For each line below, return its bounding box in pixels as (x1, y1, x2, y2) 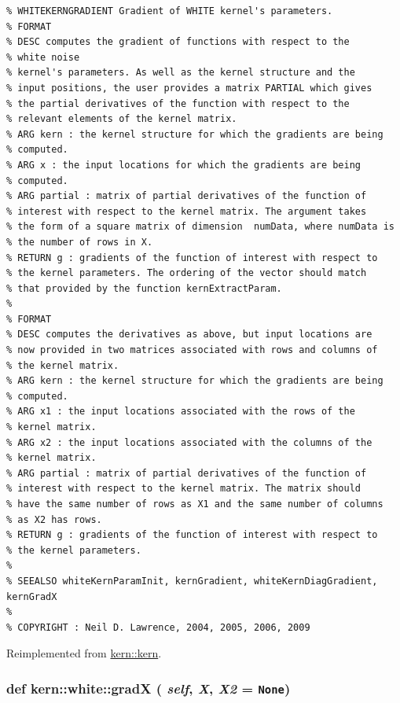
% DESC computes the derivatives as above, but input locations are (6, 329, 372, 340)
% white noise (6, 51, 80, 63)
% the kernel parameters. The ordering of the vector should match (6, 267, 367, 279)
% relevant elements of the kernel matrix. (6, 113, 237, 125)
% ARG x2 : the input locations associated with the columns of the (6, 436, 372, 448)
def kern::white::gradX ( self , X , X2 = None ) (6, 678, 291, 697)
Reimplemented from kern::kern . (6, 645, 162, 661)
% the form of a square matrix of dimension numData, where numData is (6, 221, 394, 233)
